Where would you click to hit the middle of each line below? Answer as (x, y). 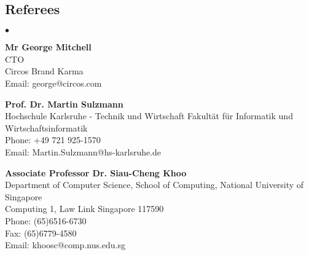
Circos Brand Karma (44, 71)
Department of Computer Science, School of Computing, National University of (154, 185)
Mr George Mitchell (48, 47)
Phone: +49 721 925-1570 (53, 140)
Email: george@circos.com (53, 83)
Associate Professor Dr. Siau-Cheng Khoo (96, 172)
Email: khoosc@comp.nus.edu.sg (65, 245)
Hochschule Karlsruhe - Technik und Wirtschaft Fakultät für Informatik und (149, 116)
